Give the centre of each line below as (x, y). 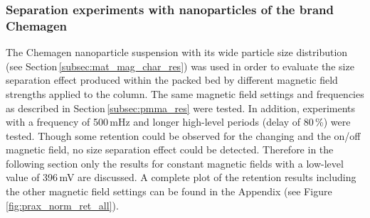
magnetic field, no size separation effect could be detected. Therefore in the (170, 149)
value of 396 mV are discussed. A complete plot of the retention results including (181, 177)
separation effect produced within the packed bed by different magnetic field (172, 80)
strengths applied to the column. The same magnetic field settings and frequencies (185, 93)
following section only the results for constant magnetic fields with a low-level (175, 163)
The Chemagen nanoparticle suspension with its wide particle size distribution (177, 52)
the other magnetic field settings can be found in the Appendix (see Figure (169, 191)
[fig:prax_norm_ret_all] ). (62, 205)
